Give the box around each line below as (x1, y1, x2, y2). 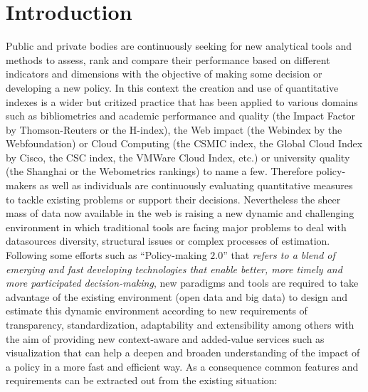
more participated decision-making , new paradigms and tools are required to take (6, 275, 359, 290)
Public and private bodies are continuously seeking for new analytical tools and (6, 38, 352, 53)
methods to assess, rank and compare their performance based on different (6, 52, 330, 67)
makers (6, 178, 36, 193)
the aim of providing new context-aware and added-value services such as (6, 331, 325, 346)
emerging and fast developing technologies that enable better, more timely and (6, 261, 342, 276)
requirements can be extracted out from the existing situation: (6, 373, 278, 388)
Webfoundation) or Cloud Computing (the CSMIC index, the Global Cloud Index (6, 136, 363, 151)
